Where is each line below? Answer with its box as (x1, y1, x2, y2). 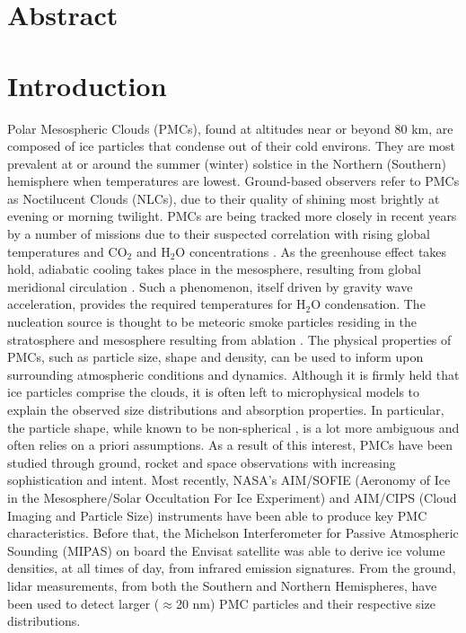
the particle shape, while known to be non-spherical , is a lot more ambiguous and (7, 418, 460, 436)
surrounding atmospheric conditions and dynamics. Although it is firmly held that (7, 365, 460, 383)
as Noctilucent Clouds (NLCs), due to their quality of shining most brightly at (7, 189, 440, 207)
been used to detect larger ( (7, 593, 160, 612)
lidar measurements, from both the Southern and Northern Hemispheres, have (7, 576, 437, 594)
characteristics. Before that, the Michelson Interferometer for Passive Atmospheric (7, 523, 459, 542)
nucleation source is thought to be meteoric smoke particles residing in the (7, 312, 417, 331)
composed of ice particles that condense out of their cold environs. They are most (7, 136, 456, 155)
